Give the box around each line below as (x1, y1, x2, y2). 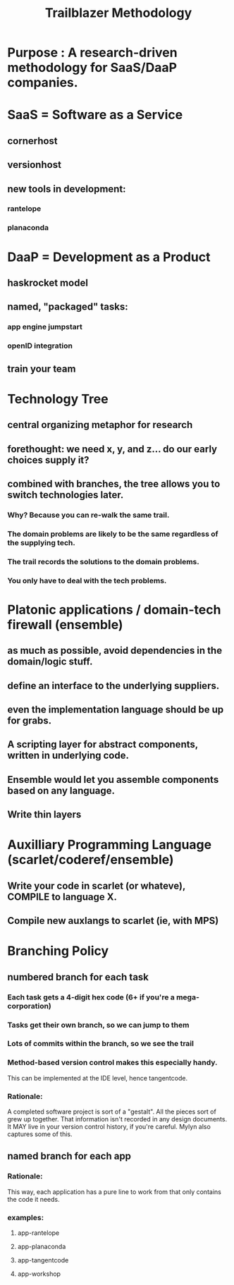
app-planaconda (17, 1243, 66, 1251)
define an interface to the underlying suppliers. (7, 679, 220, 692)
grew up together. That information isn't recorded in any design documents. (7, 1115, 228, 1123)
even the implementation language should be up (7, 704, 224, 715)
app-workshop (17, 1269, 61, 1278)
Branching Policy (7, 943, 109, 959)
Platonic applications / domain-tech (7, 602, 221, 618)
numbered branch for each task (7, 971, 149, 983)
